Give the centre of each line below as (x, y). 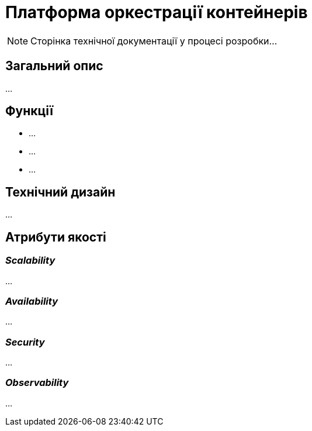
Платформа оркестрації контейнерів (157, 12)
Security (25, 342)
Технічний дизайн (60, 192)
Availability (32, 301)
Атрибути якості (56, 237)
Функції (29, 111)
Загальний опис (54, 66)
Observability (37, 383)
